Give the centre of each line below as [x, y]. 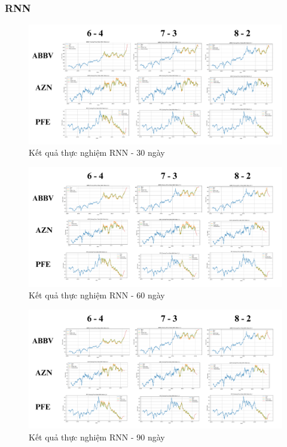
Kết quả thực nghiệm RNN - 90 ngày [97, 437]
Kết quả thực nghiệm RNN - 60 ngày [97, 295]
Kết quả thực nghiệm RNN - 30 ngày [97, 152]
